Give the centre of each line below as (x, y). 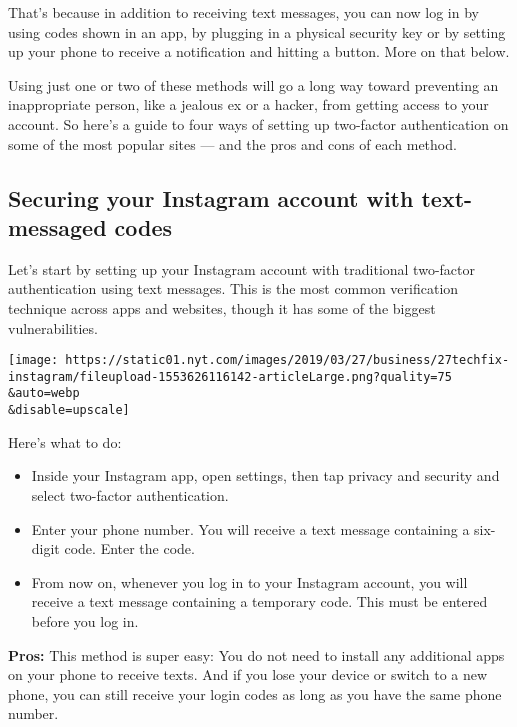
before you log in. (85, 620)
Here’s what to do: (65, 441)
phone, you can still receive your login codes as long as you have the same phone (255, 693)
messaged (57, 226)
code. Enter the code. (129, 548)
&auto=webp (44, 393)
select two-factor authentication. (130, 494)
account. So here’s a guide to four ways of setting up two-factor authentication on (258, 123)
